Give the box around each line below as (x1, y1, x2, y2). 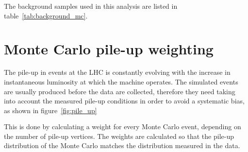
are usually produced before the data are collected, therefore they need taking (4, 86, 235, 96)
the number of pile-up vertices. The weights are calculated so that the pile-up (4, 131, 234, 141)
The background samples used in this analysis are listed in (4, 1, 178, 11)
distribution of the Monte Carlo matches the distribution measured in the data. (4, 140, 240, 151)
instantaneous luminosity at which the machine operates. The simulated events (4, 76, 238, 86)
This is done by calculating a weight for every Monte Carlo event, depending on (4, 121, 241, 132)
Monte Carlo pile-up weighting (4, 39, 214, 59)
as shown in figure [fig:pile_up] (4, 105, 97, 115)
